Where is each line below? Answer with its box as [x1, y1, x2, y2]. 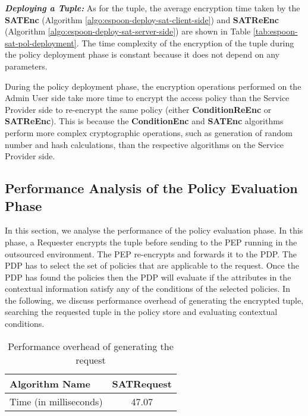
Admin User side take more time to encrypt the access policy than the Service [5, 92, 290, 104]
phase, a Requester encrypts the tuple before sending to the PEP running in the [5, 235, 297, 248]
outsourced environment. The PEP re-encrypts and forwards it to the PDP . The [5, 247, 297, 260]
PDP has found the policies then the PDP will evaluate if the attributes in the [5, 270, 291, 283]
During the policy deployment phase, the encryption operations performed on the [5, 80, 301, 92]
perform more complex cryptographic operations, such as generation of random [5, 126, 293, 138]
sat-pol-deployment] [5, 36, 77, 49]
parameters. [5, 59, 48, 72]
